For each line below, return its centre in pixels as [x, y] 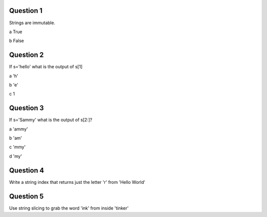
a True [16, 32]
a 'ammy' [19, 129]
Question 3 [26, 108]
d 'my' [16, 156]
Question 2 [26, 55]
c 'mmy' [17, 147]
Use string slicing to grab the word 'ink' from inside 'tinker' [69, 208]
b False [17, 41]
